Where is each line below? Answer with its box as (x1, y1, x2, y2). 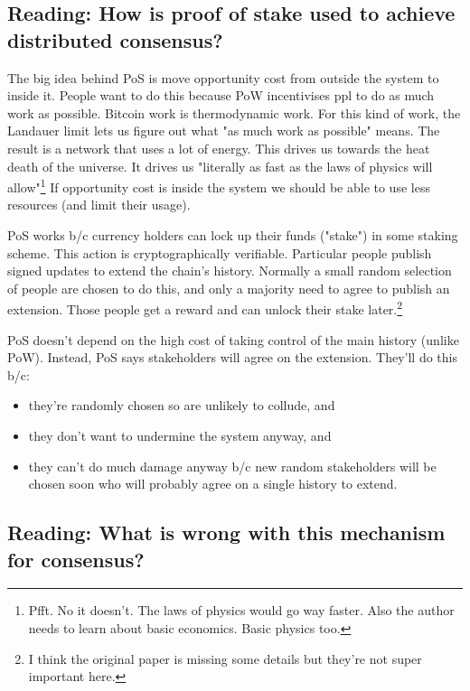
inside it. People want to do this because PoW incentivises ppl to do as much (7, 86, 435, 105)
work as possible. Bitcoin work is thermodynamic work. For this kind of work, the (7, 103, 461, 122)
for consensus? (7, 545, 145, 573)
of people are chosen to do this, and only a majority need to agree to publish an (7, 278, 450, 297)
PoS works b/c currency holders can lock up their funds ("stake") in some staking (7, 226, 458, 244)
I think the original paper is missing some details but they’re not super (28, 649, 422, 668)
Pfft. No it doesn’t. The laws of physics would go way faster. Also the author (28, 601, 455, 620)
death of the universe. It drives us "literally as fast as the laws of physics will (7, 156, 433, 175)
